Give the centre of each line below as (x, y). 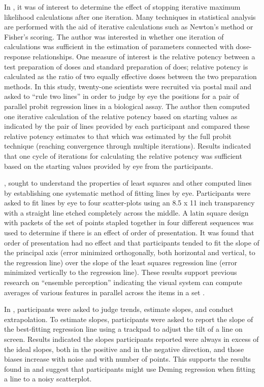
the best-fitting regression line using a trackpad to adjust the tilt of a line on (123, 329)
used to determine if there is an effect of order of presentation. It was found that (129, 233)
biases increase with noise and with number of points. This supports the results (127, 359)
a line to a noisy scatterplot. (48, 379)
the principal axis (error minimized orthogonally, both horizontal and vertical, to (130, 252)
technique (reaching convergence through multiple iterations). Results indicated (128, 146)
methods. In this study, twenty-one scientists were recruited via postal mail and (128, 86)
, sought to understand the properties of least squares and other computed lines (128, 183)
